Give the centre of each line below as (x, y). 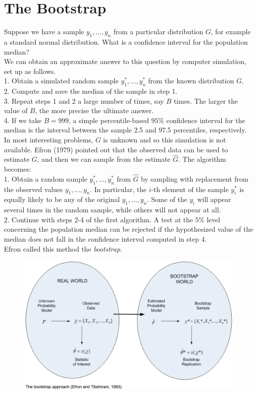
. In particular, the (118, 189)
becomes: (18, 169)
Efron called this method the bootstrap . (63, 248)
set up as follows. (30, 71)
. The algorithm (202, 159)
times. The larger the (206, 100)
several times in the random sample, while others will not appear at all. (112, 210)
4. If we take (23, 120)
